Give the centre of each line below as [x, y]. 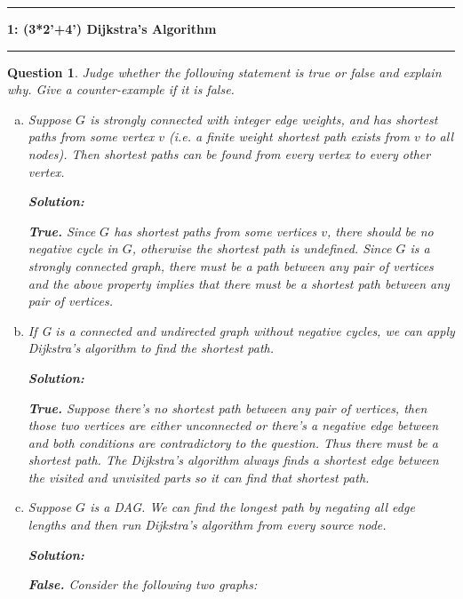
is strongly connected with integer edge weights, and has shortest [264, 119]
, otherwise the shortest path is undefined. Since [262, 248]
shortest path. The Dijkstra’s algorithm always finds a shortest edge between [233, 460]
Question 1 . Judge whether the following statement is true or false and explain [224, 72]
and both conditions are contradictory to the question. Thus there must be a [233, 442]
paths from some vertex [91, 136]
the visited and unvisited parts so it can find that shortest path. [199, 477]
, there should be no [380, 231]
